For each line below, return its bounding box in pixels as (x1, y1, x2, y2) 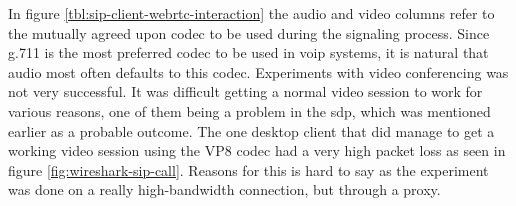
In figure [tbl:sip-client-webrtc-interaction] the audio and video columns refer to (8, 3, 495, 23)
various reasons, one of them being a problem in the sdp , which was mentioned (8, 100, 491, 121)
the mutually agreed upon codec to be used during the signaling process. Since (8, 22, 490, 43)
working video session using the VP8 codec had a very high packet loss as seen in (8, 140, 506, 161)
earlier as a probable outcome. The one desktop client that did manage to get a (8, 120, 495, 141)
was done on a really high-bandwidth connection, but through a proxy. (8, 179, 441, 200)
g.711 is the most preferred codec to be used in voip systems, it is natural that (8, 42, 489, 63)
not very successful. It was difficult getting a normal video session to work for (8, 81, 483, 102)
